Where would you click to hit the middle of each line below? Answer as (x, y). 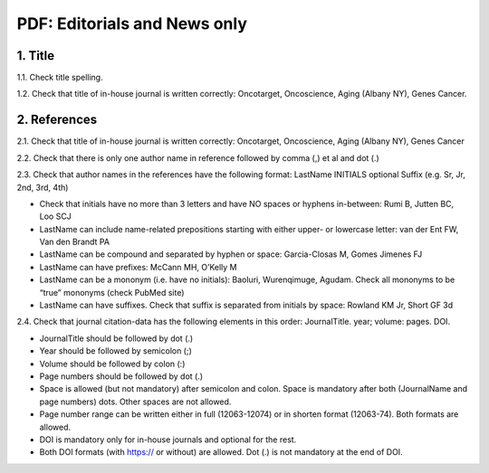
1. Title (36, 56)
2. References (57, 120)
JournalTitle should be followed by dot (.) (116, 338)
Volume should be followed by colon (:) (112, 364)
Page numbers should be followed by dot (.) (121, 376)
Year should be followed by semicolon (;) (115, 351)
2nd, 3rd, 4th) (43, 187)
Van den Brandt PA (75, 242)
